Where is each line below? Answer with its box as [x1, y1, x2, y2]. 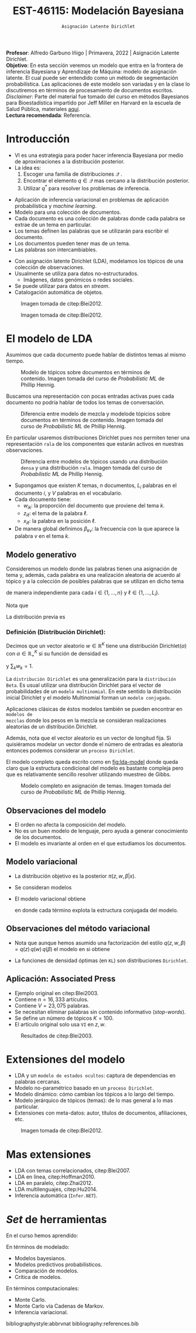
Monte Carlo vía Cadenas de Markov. [14, 1302, 104, 1310]
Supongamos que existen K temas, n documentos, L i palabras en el [14, 482, 177, 491]
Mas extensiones [6, 1147, 91, 1161]
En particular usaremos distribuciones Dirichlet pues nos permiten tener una [6, 434, 190, 441]
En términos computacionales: [6, 1285, 80, 1292]
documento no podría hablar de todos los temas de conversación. [6, 399, 165, 406]
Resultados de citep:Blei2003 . [20, 1032, 94, 1039]
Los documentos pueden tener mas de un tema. [14, 240, 130, 247]
